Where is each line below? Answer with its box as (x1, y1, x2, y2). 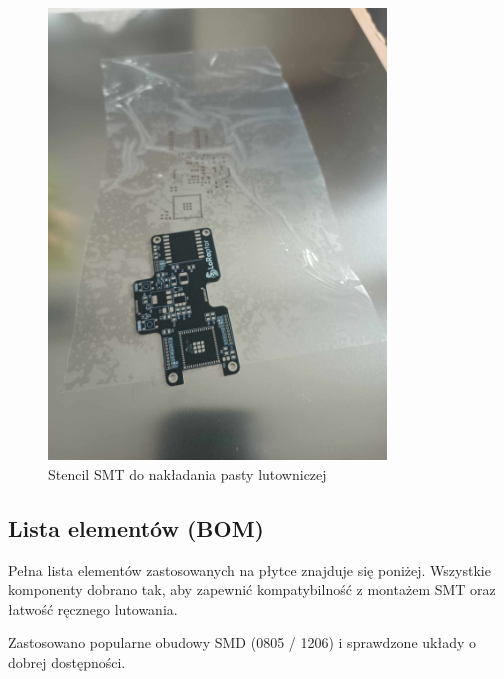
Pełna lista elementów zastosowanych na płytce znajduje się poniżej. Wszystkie (8, 559, 491, 580)
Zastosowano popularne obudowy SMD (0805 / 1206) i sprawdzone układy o (8, 632, 477, 653)
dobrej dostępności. (8, 652, 126, 673)
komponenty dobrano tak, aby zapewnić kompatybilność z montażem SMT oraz (8, 579, 496, 600)
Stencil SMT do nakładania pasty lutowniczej (48, 463, 327, 484)
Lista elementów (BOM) (8, 512, 265, 543)
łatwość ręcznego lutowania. (8, 598, 178, 619)
